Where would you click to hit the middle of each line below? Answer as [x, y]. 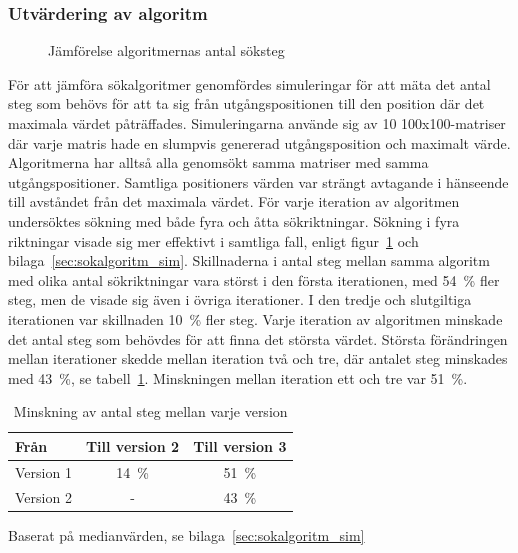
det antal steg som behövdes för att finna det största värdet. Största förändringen [258, 338]
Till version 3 [240, 445]
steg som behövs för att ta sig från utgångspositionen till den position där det [246, 103]
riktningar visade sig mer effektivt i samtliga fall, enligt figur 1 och [213, 240]
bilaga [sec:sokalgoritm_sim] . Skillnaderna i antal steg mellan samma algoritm [249, 260]
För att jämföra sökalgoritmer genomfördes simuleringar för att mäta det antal [249, 83]
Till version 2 [132, 445]
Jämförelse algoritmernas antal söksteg [166, 50]
